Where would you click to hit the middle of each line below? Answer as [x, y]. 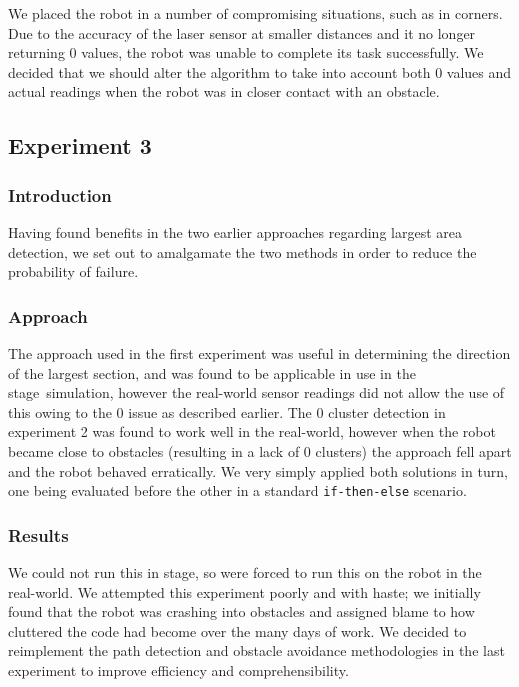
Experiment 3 [80, 145]
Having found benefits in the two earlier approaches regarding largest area [235, 231]
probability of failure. [73, 271]
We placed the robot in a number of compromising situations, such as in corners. [255, 13]
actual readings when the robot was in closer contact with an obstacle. [224, 91]
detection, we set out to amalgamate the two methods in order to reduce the [242, 251]
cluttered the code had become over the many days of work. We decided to [237, 630]
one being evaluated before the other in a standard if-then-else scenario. [237, 490]
